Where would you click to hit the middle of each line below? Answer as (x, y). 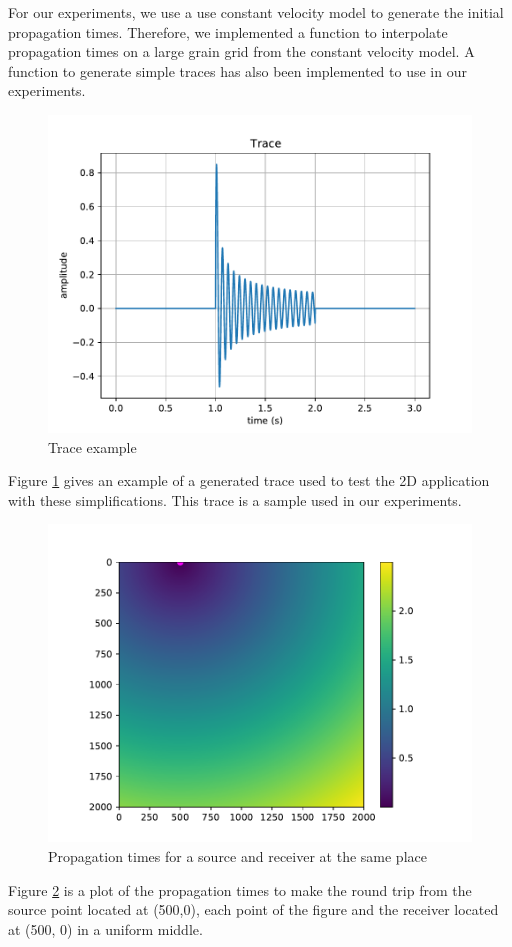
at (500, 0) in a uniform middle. (105, 928)
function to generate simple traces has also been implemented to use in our (237, 70)
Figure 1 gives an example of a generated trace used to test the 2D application (249, 480)
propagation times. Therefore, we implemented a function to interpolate (228, 31)
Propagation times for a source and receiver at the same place (237, 855)
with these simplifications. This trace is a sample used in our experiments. (235, 499)
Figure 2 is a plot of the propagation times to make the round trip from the (240, 889)
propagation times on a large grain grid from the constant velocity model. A (241, 51)
